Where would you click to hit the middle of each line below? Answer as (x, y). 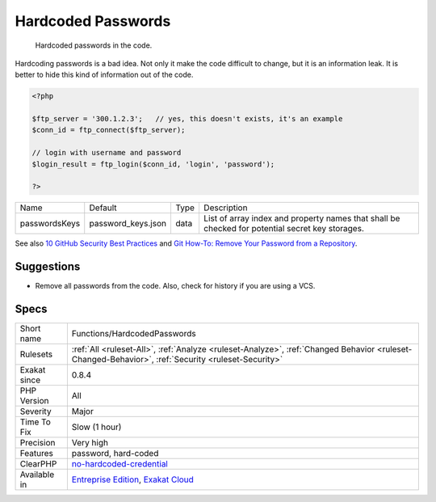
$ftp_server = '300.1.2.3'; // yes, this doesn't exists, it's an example (187, 119)
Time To (36, 422)
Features (37, 453)
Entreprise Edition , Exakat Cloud (132, 479)
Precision (38, 443)
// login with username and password (107, 153)
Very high (90, 443)
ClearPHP (38, 464)
